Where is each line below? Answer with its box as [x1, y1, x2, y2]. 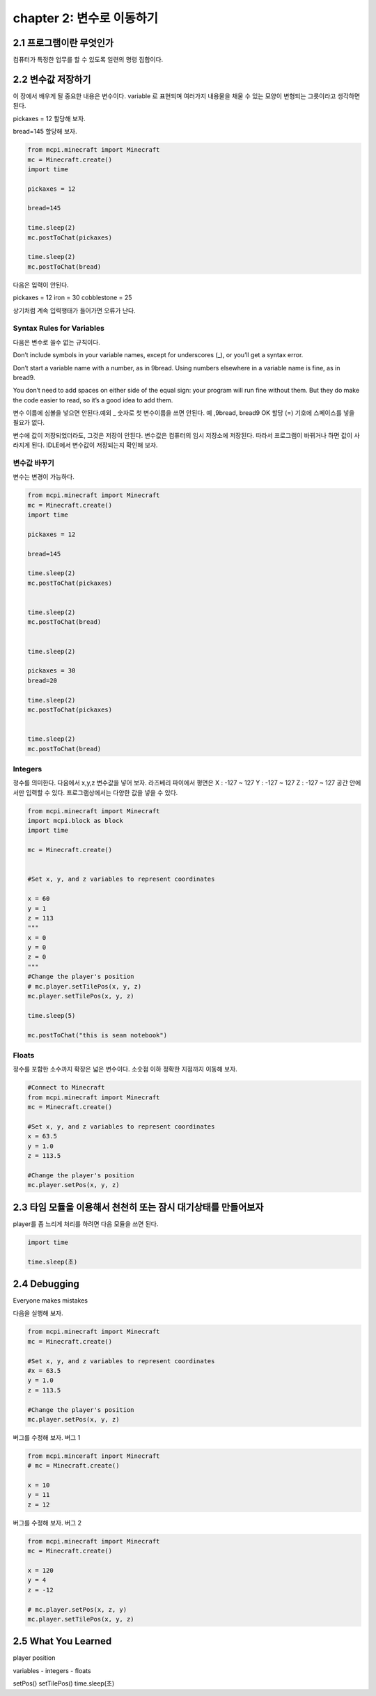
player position [13, 1654, 56, 1662]
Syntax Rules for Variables [13, 324, 104, 333]
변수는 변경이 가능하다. [13, 473, 75, 481]
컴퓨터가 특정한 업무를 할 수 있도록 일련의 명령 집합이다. [13, 56, 164, 64]
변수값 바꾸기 [13, 458, 55, 468]
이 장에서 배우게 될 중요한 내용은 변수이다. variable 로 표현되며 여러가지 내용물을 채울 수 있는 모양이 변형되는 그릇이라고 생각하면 [13, 91, 361, 100]
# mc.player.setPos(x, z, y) [27, 1605, 127, 1613]
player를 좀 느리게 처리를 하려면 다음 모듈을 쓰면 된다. [13, 1219, 159, 1228]
